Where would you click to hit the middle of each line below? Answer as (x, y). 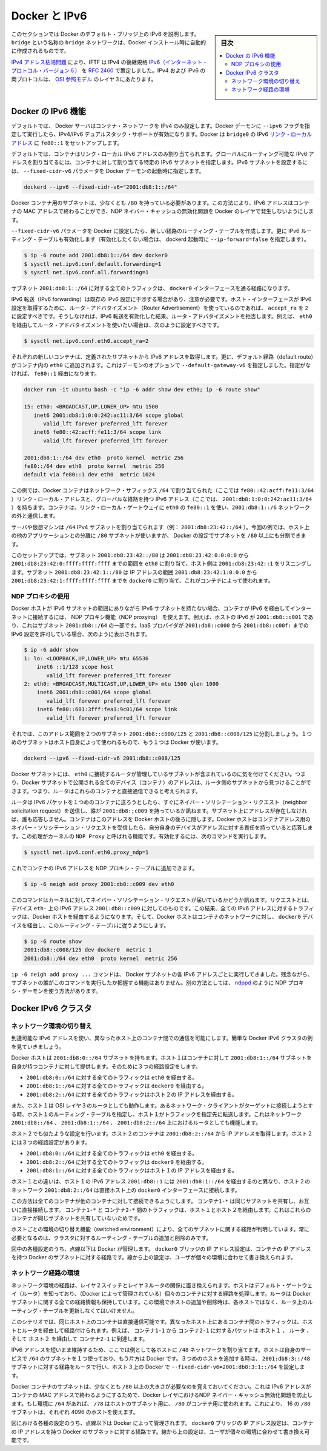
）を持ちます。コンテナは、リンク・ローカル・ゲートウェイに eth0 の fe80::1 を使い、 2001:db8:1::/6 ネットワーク (160, 507)
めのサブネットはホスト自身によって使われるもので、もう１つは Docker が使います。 (116, 742)
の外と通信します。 (35, 516)
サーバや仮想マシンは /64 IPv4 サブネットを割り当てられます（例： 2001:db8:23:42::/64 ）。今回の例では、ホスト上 (160, 527)
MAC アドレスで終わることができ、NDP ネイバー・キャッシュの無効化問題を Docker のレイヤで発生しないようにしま (169, 211)
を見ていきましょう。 (38, 1046)
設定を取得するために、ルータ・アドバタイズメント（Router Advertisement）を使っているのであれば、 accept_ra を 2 (160, 308)
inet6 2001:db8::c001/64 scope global (94, 692)
